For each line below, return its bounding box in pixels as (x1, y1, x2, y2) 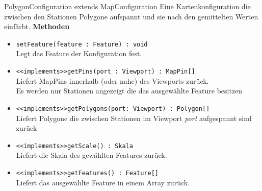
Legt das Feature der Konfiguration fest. (16, 48, 142, 59)
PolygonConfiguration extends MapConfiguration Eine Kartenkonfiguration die (4, 1, 251, 11)
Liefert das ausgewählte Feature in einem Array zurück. (16, 177, 190, 187)
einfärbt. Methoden (4, 21, 70, 32)
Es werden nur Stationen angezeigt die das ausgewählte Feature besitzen (16, 85, 243, 96)
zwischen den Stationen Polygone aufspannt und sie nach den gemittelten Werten (4, 11, 258, 21)
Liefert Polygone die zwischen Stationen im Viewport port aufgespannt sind (16, 112, 252, 123)
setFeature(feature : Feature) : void (16, 40, 148, 48)
